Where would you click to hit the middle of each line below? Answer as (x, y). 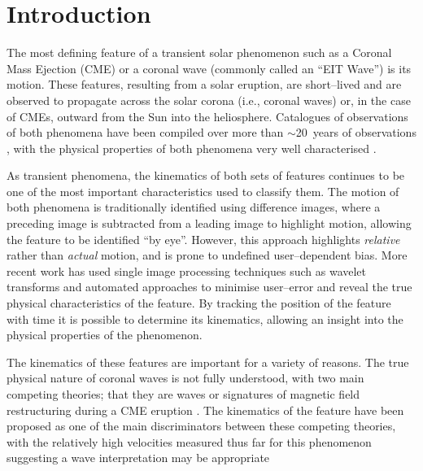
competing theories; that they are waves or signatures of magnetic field (183, 394)
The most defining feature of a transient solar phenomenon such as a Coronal (199, 52)
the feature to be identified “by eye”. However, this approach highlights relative (203, 239)
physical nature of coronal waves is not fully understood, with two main (185, 378)
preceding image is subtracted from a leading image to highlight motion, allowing (209, 223)
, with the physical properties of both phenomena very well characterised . (192, 148)
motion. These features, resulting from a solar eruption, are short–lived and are (204, 84)
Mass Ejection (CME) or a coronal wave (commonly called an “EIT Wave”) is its (209, 68)
